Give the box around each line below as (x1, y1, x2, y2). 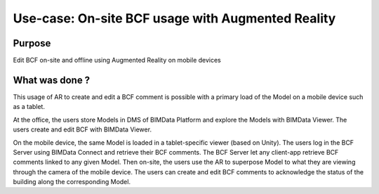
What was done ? (13, 74, 91, 86)
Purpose (13, 37, 51, 49)
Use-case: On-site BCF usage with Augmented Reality (13, 11, 336, 26)
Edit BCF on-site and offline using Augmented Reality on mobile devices (13, 56, 221, 65)
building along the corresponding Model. (13, 178, 131, 186)
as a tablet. (13, 103, 46, 111)
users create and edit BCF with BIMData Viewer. (13, 125, 152, 134)
